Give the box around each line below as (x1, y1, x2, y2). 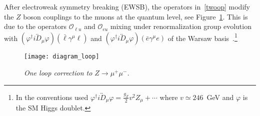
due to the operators (4, 21, 66, 31)
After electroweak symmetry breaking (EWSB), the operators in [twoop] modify (4, 1, 250, 11)
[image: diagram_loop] (24, 53, 99, 60)
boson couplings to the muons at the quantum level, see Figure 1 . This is (23, 11, 248, 21)
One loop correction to (24, 67, 92, 78)
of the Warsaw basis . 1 (167, 31, 237, 43)
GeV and (206, 91, 234, 102)
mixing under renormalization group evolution (110, 21, 251, 31)
